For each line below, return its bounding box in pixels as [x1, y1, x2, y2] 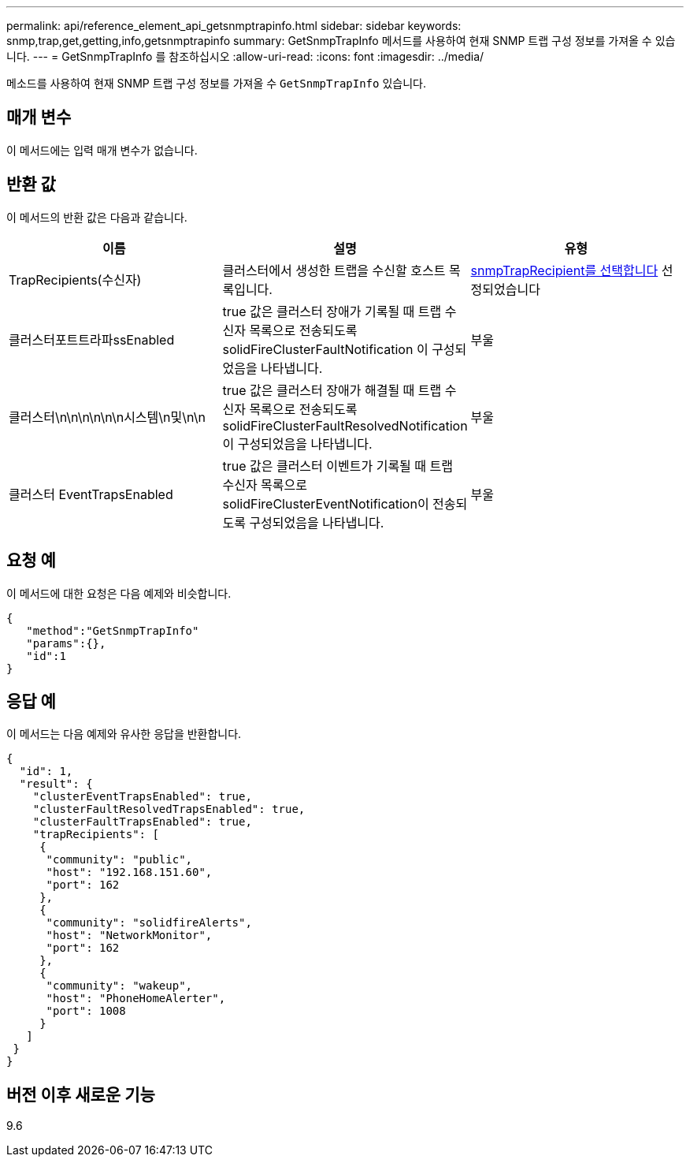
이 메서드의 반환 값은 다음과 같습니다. [6, 210, 187, 224]
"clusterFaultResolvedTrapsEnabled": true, [32, 803, 306, 816]
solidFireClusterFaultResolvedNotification [222, 417, 468, 434]
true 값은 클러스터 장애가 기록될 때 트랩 [222, 303, 442, 319]
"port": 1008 [46, 1005, 126, 1018]
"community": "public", [46, 853, 193, 867]
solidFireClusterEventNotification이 [222, 495, 429, 512]
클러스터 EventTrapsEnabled [9, 486, 173, 502]
